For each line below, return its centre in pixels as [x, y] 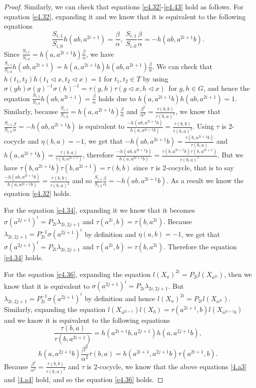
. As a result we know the [205, 180]
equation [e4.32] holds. [38, 193]
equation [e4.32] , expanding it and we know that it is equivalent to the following [125, 16]
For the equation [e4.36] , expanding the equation [77, 274]
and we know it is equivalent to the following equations [87, 320]
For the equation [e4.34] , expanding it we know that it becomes [99, 210]
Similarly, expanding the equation [55, 309]
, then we [238, 274]
